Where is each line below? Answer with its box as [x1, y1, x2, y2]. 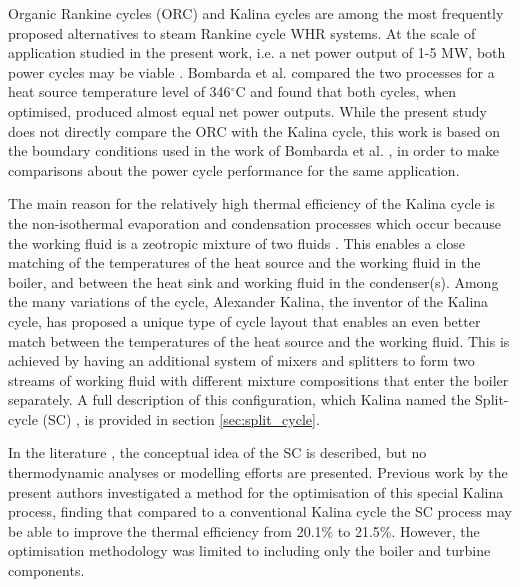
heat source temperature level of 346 [8, 81, 231, 102]
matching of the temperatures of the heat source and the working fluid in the [8, 252, 481, 273]
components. [8, 560, 85, 581]
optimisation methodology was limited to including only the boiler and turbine [8, 540, 491, 561]
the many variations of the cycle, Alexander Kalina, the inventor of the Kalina [8, 291, 489, 312]
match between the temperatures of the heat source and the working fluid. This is [8, 330, 510, 351]
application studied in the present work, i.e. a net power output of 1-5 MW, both [8, 42, 506, 63]
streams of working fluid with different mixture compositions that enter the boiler [8, 369, 509, 390]
